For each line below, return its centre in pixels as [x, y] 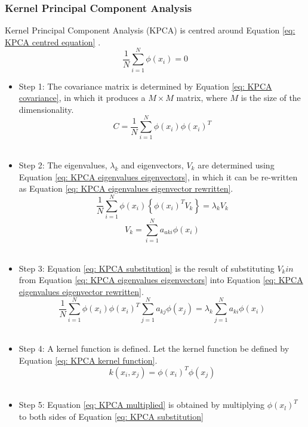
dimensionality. [46, 109]
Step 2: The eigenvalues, [63, 165]
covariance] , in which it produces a [82, 98]
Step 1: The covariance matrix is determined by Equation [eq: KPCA [145, 86]
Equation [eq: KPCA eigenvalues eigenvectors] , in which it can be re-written [158, 176]
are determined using [236, 165]
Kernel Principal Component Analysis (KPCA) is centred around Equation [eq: [150, 30]
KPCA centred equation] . [53, 42]
